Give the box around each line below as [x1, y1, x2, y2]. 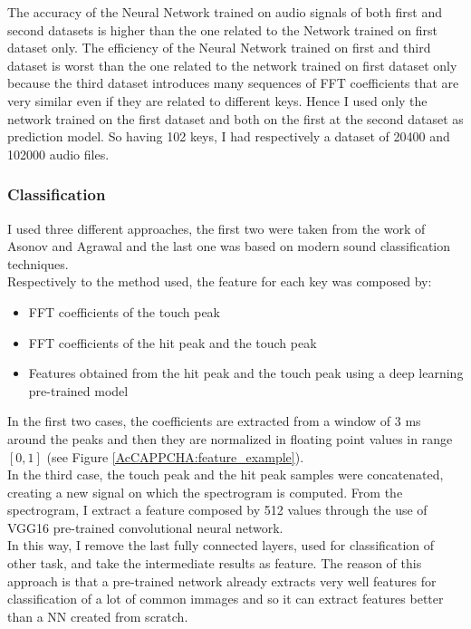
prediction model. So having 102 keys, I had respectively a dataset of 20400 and [7, 127, 450, 146]
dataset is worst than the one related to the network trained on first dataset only [7, 55, 457, 74]
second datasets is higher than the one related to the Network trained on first [7, 20, 438, 39]
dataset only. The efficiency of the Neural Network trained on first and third [7, 38, 431, 57]
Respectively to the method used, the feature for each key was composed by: [7, 272, 432, 291]
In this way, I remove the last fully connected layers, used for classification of [7, 536, 435, 555]
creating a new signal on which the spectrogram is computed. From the [7, 482, 403, 501]
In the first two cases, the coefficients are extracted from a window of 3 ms [7, 411, 421, 431]
